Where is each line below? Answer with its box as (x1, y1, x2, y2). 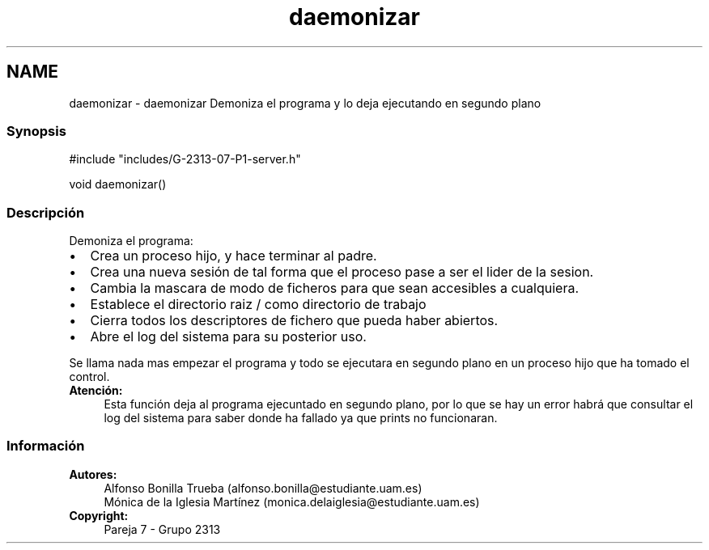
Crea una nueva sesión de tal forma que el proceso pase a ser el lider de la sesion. (90, 264, 594, 281)
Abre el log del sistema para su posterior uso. (90, 328, 367, 345)
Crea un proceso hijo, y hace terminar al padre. (90, 247, 377, 264)
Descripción (6, 204, 85, 221)
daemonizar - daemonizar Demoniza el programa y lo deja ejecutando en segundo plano (69, 95, 541, 110)
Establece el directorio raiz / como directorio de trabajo (90, 296, 427, 313)
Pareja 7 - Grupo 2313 (104, 522, 221, 536)
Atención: (69, 383, 123, 398)
